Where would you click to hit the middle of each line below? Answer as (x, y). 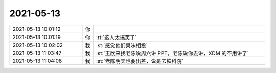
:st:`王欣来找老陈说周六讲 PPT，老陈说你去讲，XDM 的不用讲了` (172, 53)
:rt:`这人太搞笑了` (116, 37)
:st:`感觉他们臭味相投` (122, 45)
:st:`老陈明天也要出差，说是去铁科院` (140, 61)
